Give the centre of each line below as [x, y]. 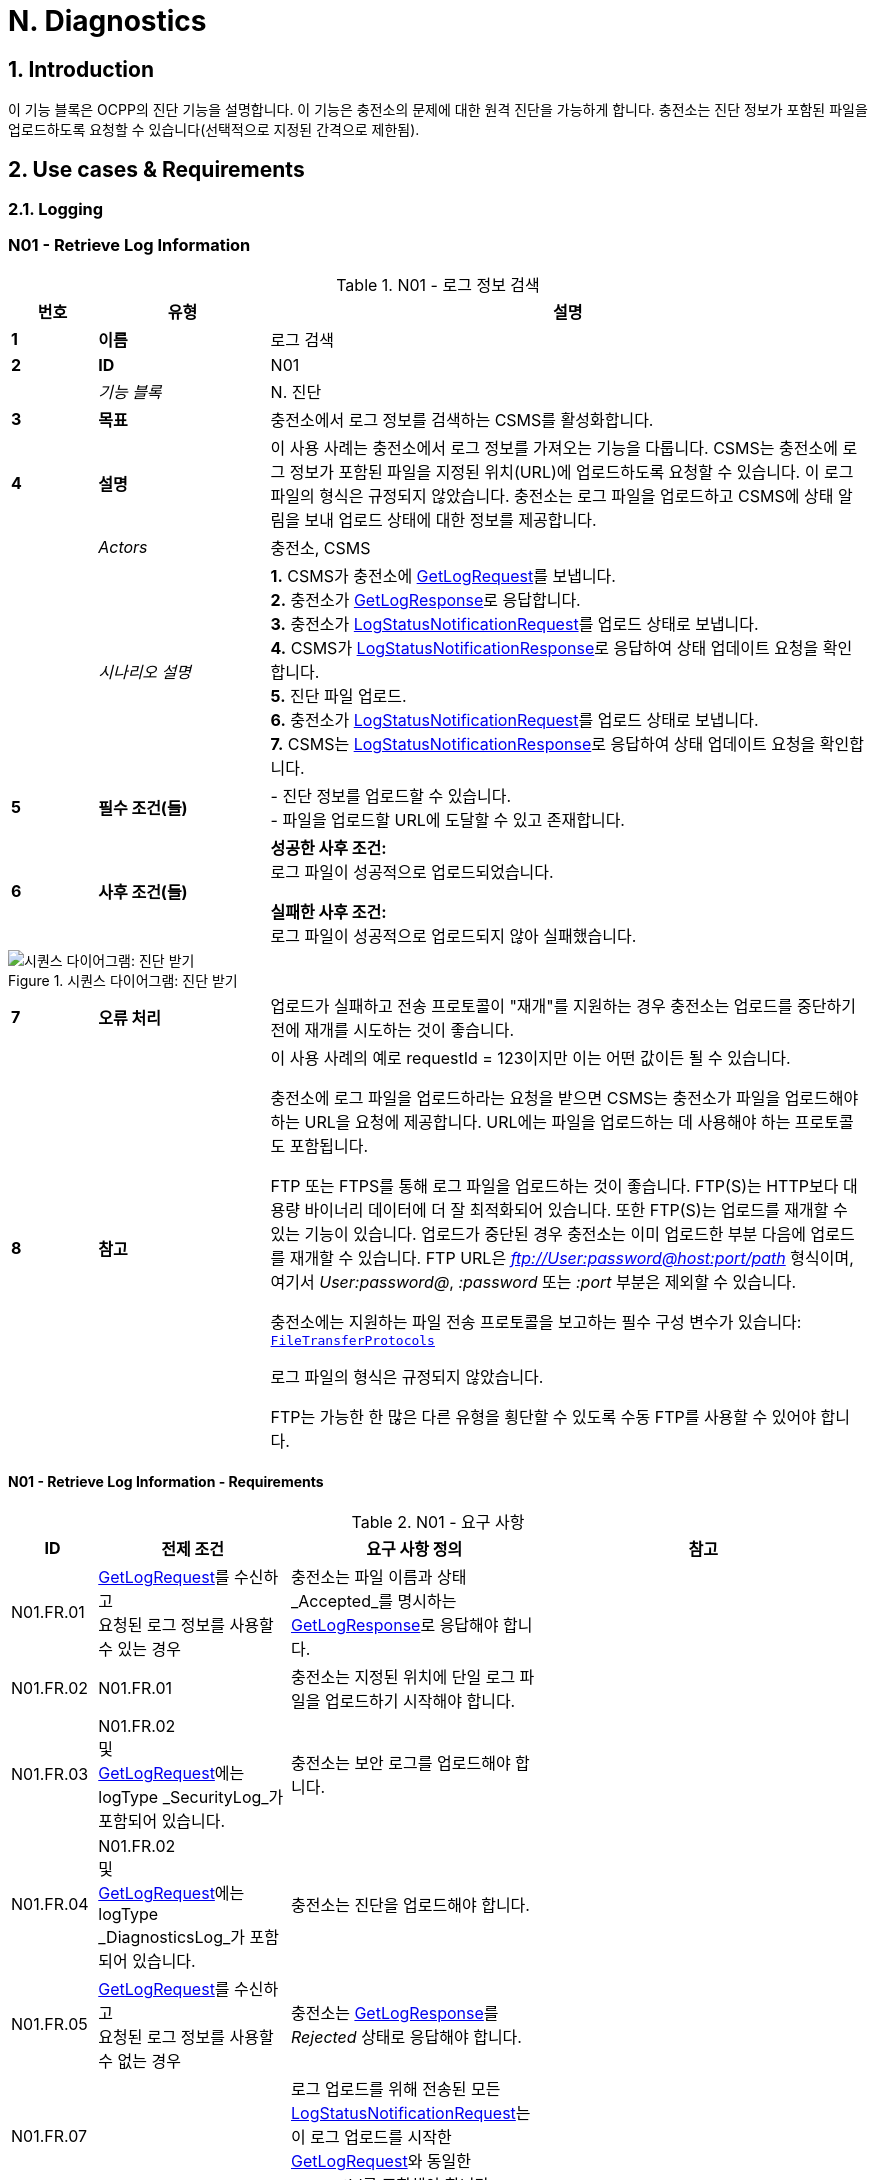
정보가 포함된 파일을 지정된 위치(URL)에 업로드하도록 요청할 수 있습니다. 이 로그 [571, 471]
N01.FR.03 [50, 1773]
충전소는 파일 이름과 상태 [379, 1576]
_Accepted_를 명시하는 [374, 1600]
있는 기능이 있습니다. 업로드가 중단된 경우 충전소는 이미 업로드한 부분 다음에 [538, 1233]
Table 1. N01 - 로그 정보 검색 [438, 284]
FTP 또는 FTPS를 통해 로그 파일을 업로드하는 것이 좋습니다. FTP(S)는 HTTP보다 [554, 1185]
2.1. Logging [56, 209]
